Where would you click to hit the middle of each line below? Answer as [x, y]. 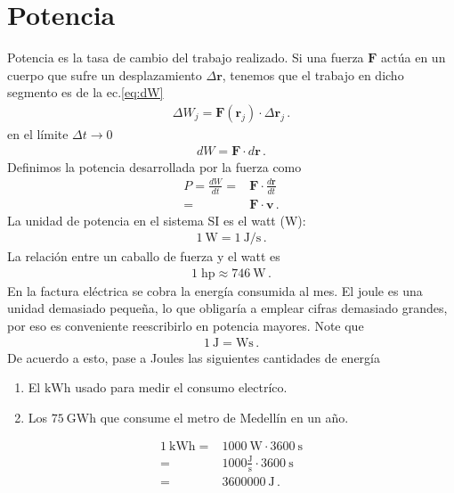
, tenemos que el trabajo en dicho [313, 74]
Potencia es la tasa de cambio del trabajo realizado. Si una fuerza [186, 58]
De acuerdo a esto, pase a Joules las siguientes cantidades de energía [194, 357]
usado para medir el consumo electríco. [181, 387]
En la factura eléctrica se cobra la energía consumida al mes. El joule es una [215, 290]
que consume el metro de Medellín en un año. [224, 417]
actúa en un [413, 58]
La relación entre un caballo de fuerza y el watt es [144, 256]
